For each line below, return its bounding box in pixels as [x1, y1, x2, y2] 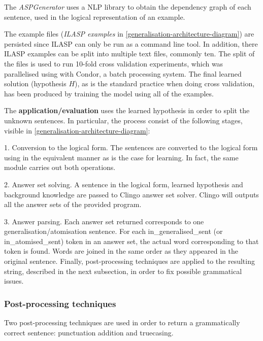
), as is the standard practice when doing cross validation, [75, 78, 255, 89]
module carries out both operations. [4, 162, 116, 173]
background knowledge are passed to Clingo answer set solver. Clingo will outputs [4, 189, 259, 199]
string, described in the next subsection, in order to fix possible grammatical [4, 265, 242, 276]
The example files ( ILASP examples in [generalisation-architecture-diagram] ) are [4, 28, 254, 39]
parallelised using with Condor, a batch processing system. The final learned [4, 68, 242, 79]
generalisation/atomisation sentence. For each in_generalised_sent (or [4, 226, 223, 236]
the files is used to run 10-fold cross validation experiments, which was [4, 58, 223, 69]
